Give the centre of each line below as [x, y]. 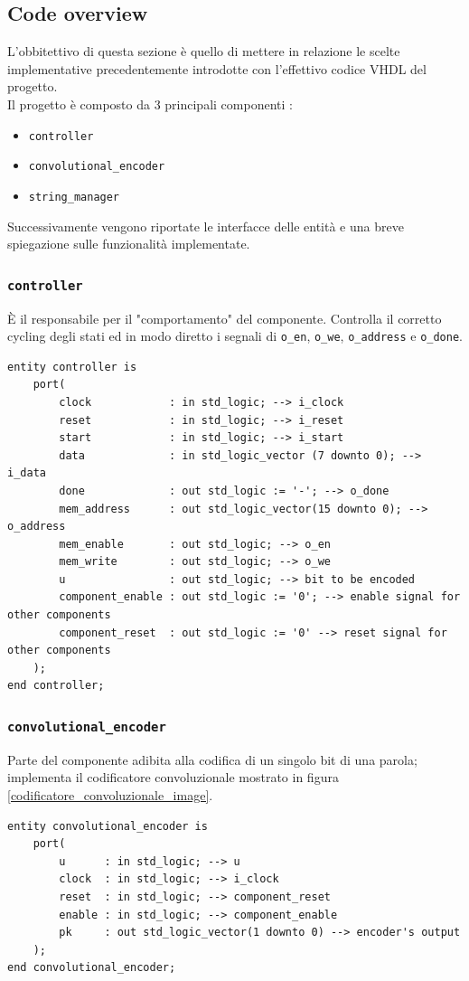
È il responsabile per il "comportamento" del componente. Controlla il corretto [225, 318]
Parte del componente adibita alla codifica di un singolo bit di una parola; [212, 759]
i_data [27, 473]
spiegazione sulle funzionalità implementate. [129, 244]
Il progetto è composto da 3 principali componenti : [150, 104]
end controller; [56, 686]
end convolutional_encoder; [92, 968]
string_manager [74, 197]
